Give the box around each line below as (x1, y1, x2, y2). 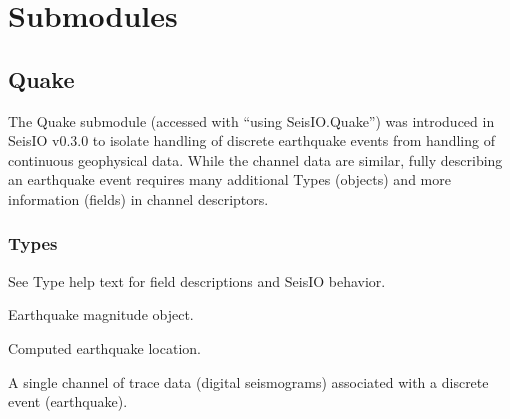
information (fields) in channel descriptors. (8, 188, 269, 209)
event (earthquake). (8, 391, 128, 412)
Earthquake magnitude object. (8, 304, 194, 325)
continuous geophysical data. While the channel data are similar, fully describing (8, 149, 503, 170)
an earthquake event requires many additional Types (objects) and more (8, 169, 451, 190)
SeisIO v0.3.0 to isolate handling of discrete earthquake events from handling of (8, 130, 495, 151)
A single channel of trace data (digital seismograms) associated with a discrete (8, 371, 489, 392)
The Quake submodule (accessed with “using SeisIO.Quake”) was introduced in (8, 110, 495, 131)
